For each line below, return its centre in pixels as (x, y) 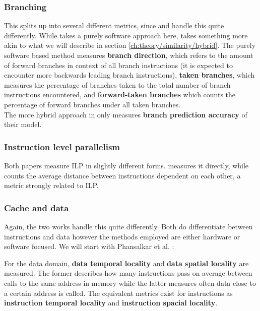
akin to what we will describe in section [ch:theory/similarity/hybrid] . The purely (130, 45)
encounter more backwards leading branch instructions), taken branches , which (129, 75)
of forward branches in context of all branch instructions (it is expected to (118, 65)
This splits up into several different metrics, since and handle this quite (114, 25)
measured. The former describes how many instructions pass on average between (128, 273)
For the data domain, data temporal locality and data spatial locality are (126, 263)
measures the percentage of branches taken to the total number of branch (117, 84)
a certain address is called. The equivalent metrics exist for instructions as (118, 293)
